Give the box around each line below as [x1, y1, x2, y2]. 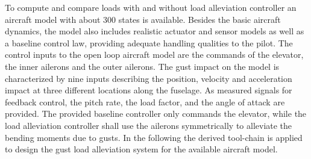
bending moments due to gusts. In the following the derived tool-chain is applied [5, 131, 303, 143]
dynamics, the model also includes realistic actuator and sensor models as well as [5, 25, 304, 37]
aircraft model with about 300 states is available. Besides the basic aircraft [5, 13, 281, 25]
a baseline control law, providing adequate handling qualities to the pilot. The [5, 36, 293, 49]
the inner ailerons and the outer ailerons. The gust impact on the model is [5, 60, 280, 72]
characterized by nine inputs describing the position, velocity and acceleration [5, 72, 292, 84]
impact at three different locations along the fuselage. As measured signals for [5, 84, 292, 96]
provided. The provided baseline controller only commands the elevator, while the [5, 107, 307, 120]
